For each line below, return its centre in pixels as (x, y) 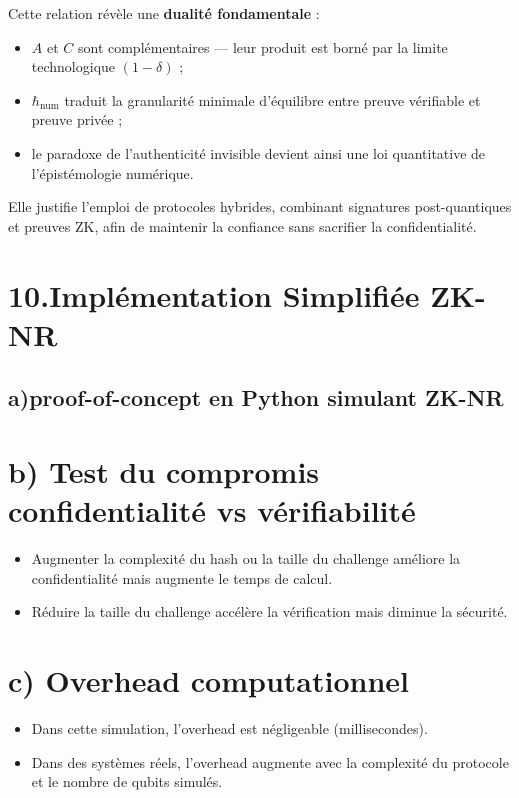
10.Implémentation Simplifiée (214, 294)
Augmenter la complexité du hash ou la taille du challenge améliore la (246, 558)
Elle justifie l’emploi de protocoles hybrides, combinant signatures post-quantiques (260, 206)
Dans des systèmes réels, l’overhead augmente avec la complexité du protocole (270, 761)
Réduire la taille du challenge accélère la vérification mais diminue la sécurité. (269, 611)
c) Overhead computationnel (208, 679)
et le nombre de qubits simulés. (127, 781)
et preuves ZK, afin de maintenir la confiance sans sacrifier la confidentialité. (242, 225)
